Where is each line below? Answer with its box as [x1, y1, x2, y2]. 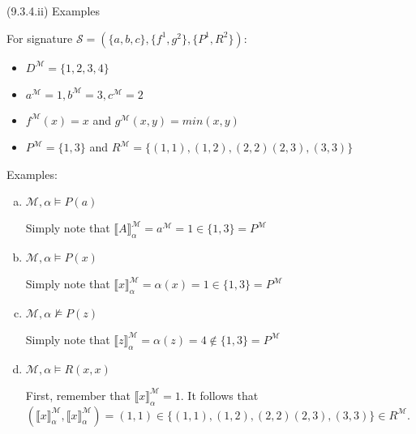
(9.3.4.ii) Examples [6, 2, 101, 19]
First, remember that [25, 386, 131, 403]
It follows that [187, 386, 259, 403]
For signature [6, 29, 73, 46]
